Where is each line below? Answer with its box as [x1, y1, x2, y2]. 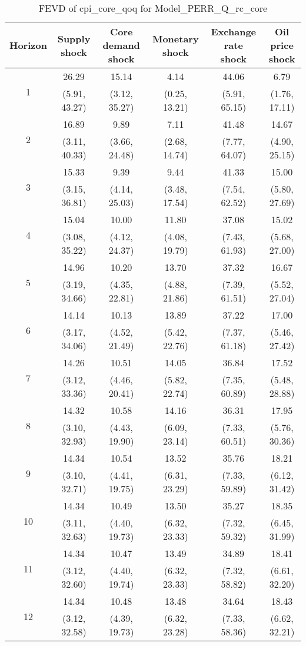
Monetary [152, 31, 199, 45]
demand [102, 38, 140, 52]
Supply [57, 31, 91, 45]
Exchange [211, 25, 257, 38]
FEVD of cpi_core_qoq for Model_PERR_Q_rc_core [38, 1, 268, 15]
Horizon [9, 38, 47, 52]
